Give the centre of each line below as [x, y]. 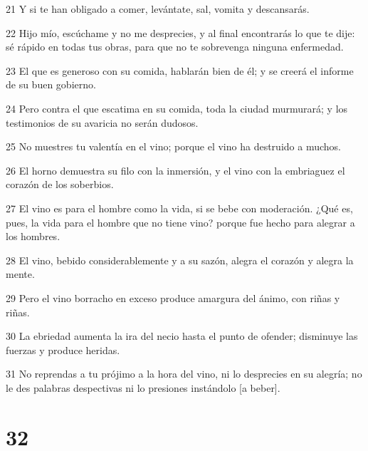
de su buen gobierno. [51, 84]
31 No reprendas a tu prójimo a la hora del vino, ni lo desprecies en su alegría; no [184, 374]
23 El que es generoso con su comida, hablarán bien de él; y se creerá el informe [180, 70]
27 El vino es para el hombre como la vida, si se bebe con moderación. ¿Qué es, [179, 208]
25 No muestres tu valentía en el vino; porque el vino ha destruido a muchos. [173, 146]
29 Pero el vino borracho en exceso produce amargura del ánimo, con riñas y [173, 297]
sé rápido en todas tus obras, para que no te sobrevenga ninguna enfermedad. [175, 47]
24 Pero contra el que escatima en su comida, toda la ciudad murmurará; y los [177, 108]
